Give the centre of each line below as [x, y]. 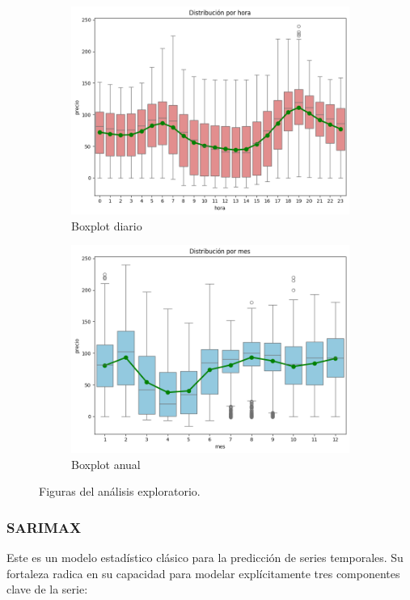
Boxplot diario [107, 225]
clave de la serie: [47, 589]
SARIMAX [44, 527]
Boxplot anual [106, 464]
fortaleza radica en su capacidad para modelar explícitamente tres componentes [203, 573]
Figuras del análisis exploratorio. [120, 491]
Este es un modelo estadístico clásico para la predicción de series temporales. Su [205, 557]
